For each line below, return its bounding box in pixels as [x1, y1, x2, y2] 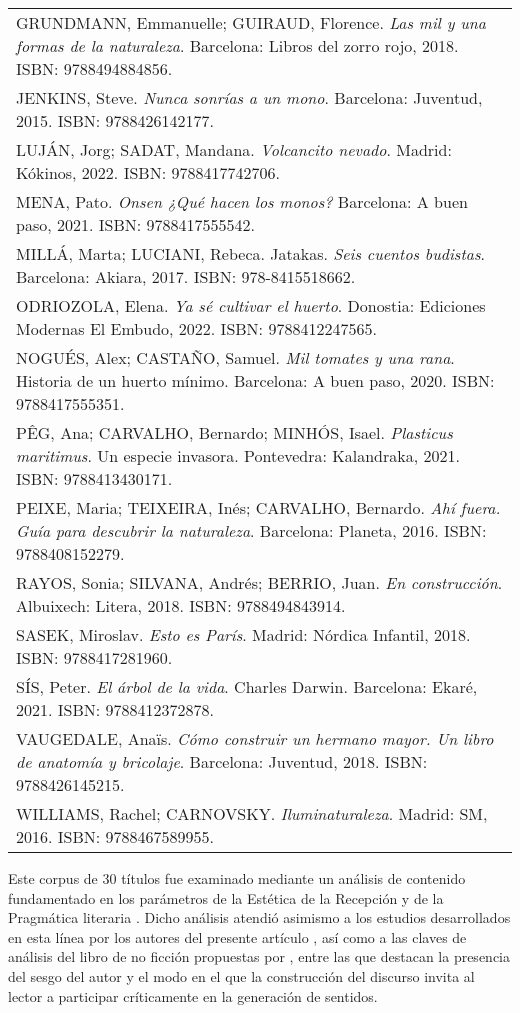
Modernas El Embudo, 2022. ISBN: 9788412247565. [16, 317, 377, 340]
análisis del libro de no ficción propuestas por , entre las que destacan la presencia [8, 946, 510, 967]
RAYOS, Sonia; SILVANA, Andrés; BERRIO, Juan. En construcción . [16, 571, 503, 594]
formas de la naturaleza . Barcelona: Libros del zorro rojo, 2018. [16, 34, 459, 57]
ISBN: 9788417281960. [16, 646, 173, 669]
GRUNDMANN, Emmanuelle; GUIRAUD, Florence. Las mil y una [16, 11, 486, 34]
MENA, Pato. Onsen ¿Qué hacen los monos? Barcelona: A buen [16, 190, 468, 213]
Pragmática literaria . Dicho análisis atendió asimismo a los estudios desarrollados [8, 907, 511, 928]
